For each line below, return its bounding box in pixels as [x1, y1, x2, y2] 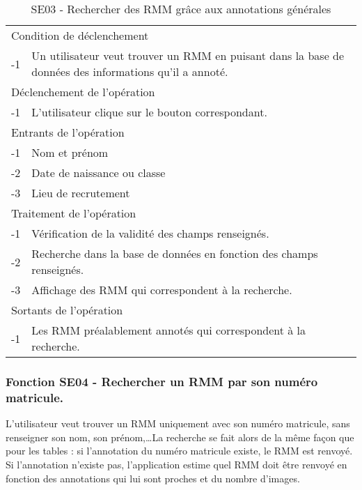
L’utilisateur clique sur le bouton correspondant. [31, 104, 267, 120]
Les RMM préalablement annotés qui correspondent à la [31, 322, 306, 338]
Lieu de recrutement [31, 185, 130, 201]
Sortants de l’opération [11, 302, 123, 318]
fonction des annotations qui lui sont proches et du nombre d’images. [6, 470, 300, 485]
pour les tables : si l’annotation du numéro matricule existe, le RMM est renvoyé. [6, 443, 353, 458]
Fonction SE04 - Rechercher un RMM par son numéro [6, 372, 318, 390]
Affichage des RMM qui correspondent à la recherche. [31, 282, 292, 298]
